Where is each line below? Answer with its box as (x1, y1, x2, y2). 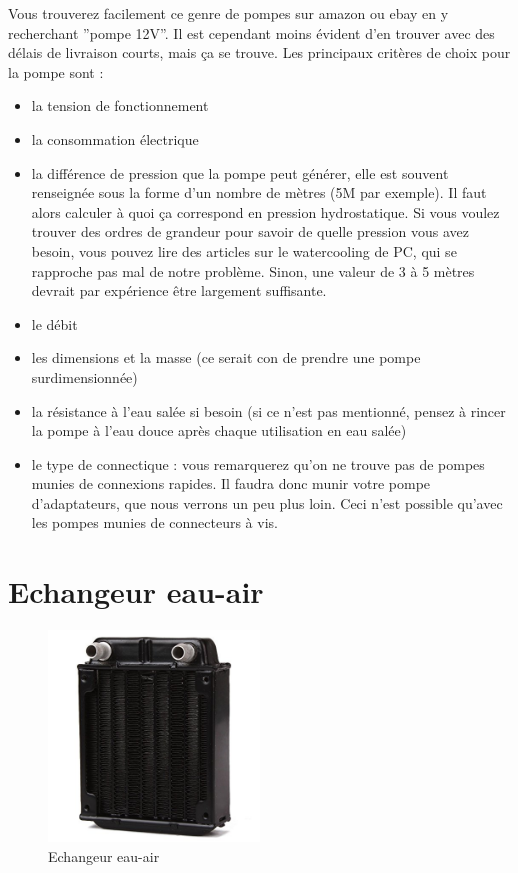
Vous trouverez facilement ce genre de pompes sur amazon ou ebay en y (8, 3, 449, 23)
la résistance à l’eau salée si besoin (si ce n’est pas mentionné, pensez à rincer (31, 400, 506, 421)
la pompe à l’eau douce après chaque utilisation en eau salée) (31, 420, 407, 441)
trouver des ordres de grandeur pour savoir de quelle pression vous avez (31, 221, 469, 242)
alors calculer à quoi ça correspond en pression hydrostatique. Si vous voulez (31, 201, 500, 222)
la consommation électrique (31, 128, 199, 149)
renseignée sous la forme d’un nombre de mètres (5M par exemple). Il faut (31, 182, 487, 203)
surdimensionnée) (31, 366, 138, 387)
